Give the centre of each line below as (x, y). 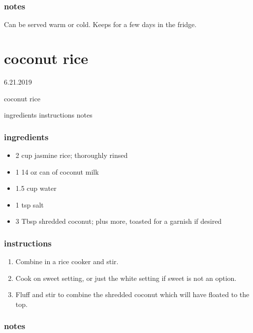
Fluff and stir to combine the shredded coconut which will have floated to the (132, 294)
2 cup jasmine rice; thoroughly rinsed (72, 155)
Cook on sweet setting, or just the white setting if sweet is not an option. (126, 278)
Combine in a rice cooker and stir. (67, 261)
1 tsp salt (30, 204)
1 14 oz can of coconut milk (57, 171)
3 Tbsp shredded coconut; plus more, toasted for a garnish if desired (119, 221)
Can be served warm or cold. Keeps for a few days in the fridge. (100, 24)
